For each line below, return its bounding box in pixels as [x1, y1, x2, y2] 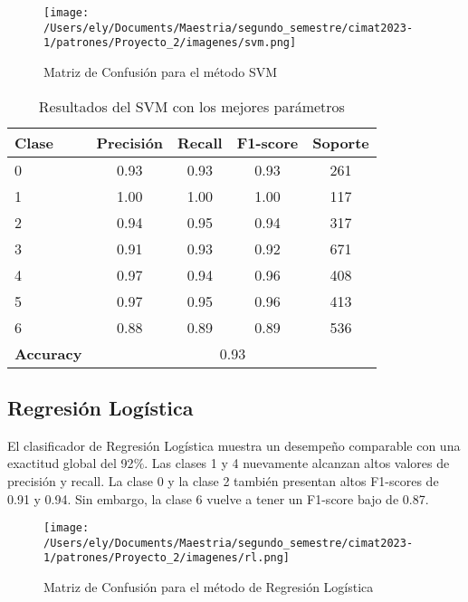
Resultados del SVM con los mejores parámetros [38, 95, 345, 117]
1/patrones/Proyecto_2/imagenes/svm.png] [43, 36, 297, 50]
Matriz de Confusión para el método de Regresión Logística [43, 578, 374, 597]
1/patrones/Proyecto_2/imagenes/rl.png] [43, 551, 291, 565]
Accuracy [14, 342, 82, 364]
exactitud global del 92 [7, 454, 134, 473]
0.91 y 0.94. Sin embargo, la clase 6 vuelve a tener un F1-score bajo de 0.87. [7, 489, 429, 508]
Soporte [312, 131, 369, 153]
